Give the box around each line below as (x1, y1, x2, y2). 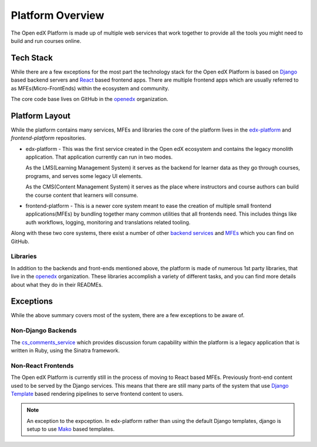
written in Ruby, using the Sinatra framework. (11, 347, 120, 354)
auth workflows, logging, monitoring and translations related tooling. (25, 219, 191, 226)
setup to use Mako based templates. (26, 426, 115, 433)
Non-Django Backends (11, 327, 77, 335)
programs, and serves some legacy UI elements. (25, 172, 143, 179)
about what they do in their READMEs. (11, 281, 103, 288)
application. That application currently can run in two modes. (25, 153, 173, 161)
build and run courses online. (11, 37, 82, 44)
